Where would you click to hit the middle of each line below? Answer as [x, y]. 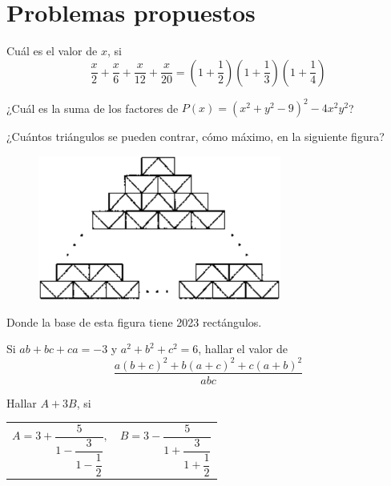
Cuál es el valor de [52, 51]
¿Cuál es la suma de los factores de [93, 108]
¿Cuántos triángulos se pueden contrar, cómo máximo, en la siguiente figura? [195, 137]
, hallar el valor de [243, 349]
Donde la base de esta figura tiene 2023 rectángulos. [134, 321]
